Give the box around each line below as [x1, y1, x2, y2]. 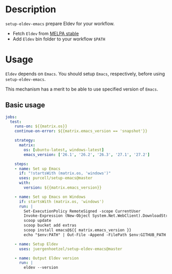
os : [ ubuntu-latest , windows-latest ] [24, 147, 104, 152]
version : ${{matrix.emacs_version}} [24, 185, 102, 190]
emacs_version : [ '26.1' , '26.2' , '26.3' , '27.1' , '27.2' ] [24, 152, 150, 157]
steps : [14, 161, 29, 167]
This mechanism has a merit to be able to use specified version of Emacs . [5, 86, 159, 92]
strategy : [14, 138, 36, 143]
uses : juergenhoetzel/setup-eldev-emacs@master [18, 246, 123, 252]
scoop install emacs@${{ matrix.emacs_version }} [24, 227, 132, 233]
